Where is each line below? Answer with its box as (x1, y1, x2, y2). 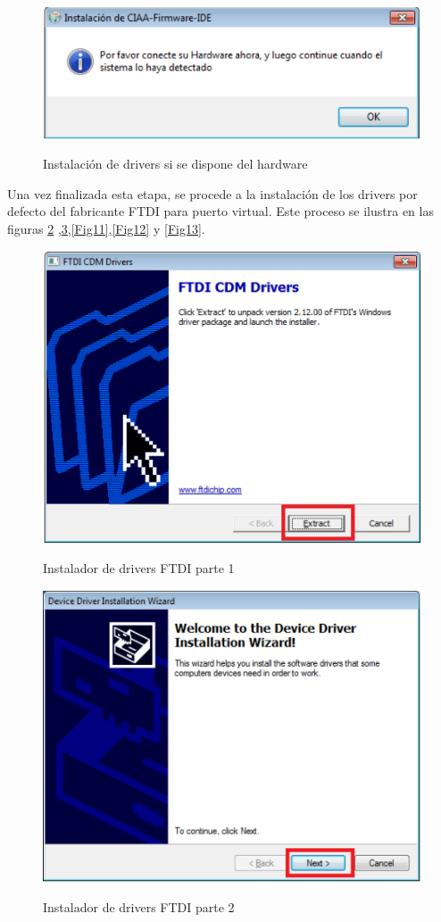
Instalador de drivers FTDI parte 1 (43, 559, 235, 577)
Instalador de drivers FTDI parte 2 (43, 898, 235, 917)
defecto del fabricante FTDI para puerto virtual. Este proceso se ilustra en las (7, 202, 434, 220)
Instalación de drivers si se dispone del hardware (43, 154, 308, 173)
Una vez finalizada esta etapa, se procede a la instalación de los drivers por (7, 184, 418, 203)
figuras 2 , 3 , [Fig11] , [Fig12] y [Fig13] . (7, 219, 205, 237)
